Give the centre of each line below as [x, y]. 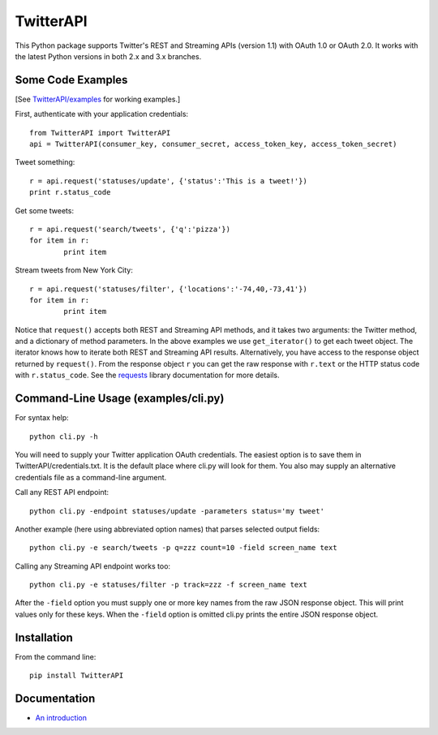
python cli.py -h [64, 436]
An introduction [61, 718]
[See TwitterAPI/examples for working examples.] [98, 99]
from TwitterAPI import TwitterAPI [100, 133]
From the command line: [56, 656]
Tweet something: [45, 162]
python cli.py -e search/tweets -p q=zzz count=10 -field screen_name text [183, 548]
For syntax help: [42, 418]
